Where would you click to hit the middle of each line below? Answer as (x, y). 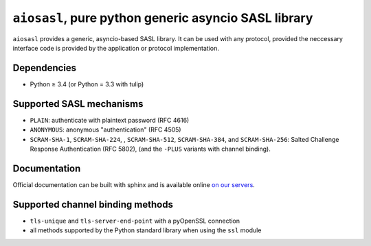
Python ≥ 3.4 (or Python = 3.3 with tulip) (87, 84)
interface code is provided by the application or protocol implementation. (116, 48)
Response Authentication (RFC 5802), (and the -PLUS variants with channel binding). (150, 149)
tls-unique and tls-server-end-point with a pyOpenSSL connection (135, 221)
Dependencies (45, 67)
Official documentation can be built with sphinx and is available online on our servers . (134, 184)
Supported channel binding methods (93, 205)
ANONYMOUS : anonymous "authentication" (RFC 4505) (105, 130)
